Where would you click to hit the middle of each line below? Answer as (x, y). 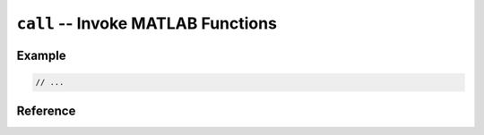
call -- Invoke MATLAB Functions (147, 23)
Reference (46, 110)
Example (41, 55)
